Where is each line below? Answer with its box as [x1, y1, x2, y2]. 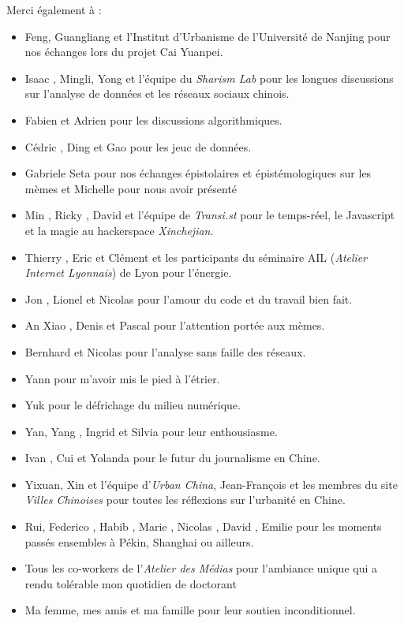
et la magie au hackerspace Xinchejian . [24, 222, 214, 238]
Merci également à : [6, 2, 102, 17]
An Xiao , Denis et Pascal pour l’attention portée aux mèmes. [24, 317, 325, 334]
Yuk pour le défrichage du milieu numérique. [24, 397, 241, 413]
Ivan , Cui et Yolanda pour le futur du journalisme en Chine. [24, 450, 320, 466]
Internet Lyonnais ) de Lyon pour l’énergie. [24, 264, 232, 281]
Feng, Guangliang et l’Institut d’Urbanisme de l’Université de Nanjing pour [24, 28, 391, 44]
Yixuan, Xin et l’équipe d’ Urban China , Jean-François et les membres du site [24, 476, 398, 492]
